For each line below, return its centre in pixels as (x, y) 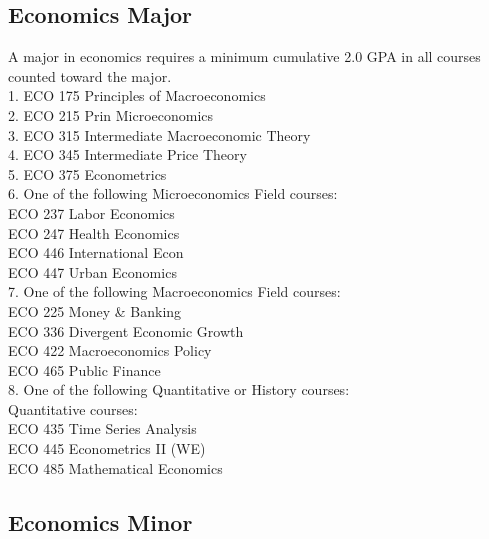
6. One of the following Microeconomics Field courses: (173, 193)
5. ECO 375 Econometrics (87, 173)
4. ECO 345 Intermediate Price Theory (127, 154)
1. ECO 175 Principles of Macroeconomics (137, 95)
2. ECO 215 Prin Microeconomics (111, 114)
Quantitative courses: (73, 408)
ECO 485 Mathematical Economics (115, 467)
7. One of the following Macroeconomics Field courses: (174, 291)
